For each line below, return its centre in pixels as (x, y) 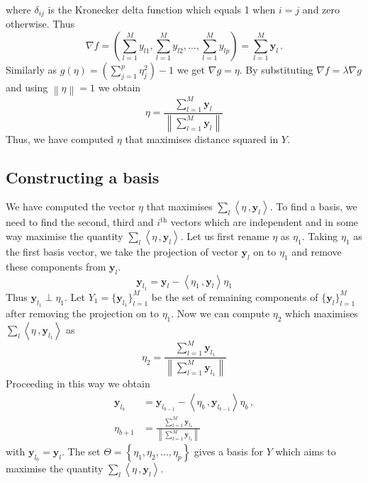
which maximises (322, 313)
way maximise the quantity (65, 235)
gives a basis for (228, 451)
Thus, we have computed (60, 138)
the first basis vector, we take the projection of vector (122, 251)
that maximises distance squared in (202, 138)
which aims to (306, 451)
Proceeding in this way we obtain (78, 383)
